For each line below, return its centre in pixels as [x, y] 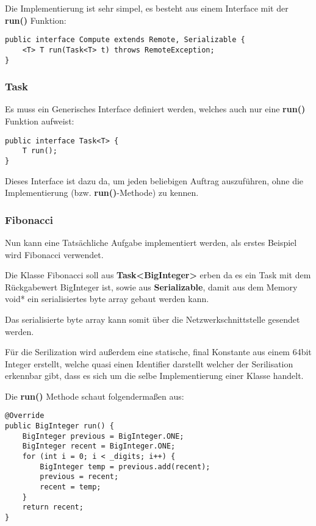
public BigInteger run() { [59, 426]
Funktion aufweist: [40, 121]
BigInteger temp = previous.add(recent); [125, 467]
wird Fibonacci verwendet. [54, 254]
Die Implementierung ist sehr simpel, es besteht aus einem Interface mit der [147, 8]
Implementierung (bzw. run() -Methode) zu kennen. [102, 193]
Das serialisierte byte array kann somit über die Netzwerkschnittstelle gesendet [153, 319]
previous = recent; [79, 477]
